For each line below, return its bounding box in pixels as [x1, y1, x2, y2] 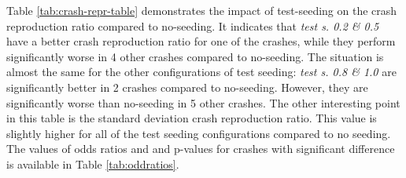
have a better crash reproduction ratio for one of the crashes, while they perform [6, 33, 396, 49]
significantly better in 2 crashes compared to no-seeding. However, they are [6, 78, 368, 95]
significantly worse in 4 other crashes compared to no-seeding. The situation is [6, 48, 384, 64]
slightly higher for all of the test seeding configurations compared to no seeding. [6, 125, 391, 141]
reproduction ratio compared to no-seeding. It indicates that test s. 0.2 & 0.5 [6, 17, 379, 34]
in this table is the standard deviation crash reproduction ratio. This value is [6, 110, 377, 126]
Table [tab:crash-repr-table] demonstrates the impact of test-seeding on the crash [6, 2, 397, 18]
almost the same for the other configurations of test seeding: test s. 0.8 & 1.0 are [6, 64, 397, 80]
